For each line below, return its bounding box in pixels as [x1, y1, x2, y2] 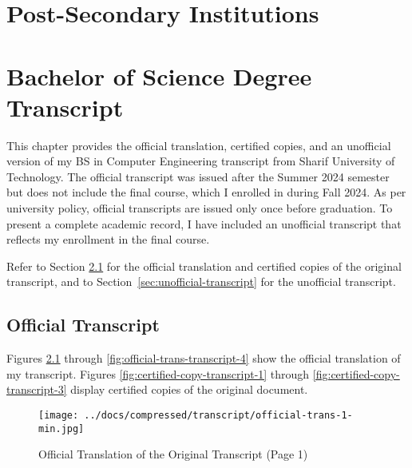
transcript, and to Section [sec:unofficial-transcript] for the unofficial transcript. [6, 273, 396, 290]
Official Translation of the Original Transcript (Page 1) [38, 446, 308, 462]
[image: [38, 410, 79, 422]
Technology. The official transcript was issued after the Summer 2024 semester [6, 168, 390, 184]
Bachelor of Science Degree [6, 59, 312, 92]
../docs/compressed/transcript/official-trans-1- [84, 410, 353, 422]
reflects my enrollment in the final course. [6, 231, 210, 248]
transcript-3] [6, 381, 67, 398]
